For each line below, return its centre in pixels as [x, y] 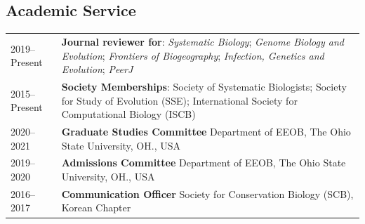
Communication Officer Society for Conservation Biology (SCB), [207, 193]
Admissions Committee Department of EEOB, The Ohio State [204, 163]
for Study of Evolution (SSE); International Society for [179, 100]
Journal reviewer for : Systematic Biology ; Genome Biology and [203, 41]
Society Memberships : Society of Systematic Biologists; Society [204, 86]
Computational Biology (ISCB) [128, 114]
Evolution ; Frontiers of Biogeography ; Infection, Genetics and [193, 55]
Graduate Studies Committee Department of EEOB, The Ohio [206, 132]
